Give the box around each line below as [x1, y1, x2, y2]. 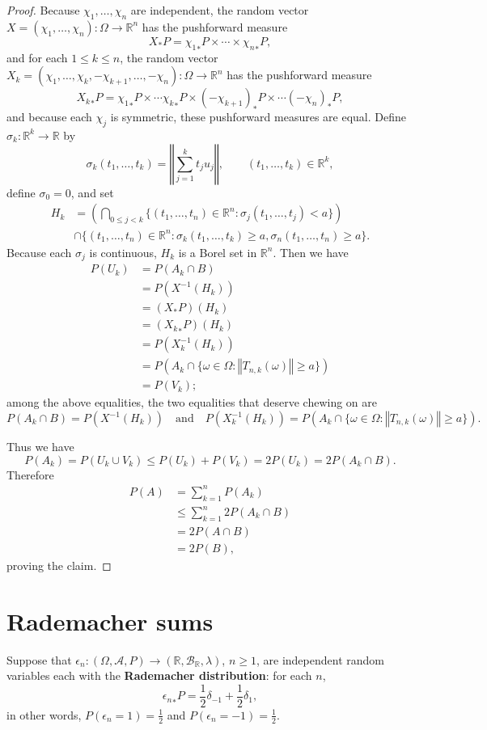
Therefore [6, 466, 54, 483]
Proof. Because [6, 2, 80, 18]
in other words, [6, 706, 82, 723]
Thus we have [6, 438, 74, 454]
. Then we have [273, 243, 349, 260]
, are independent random [256, 651, 384, 668]
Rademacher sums [6, 604, 214, 637]
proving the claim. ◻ [6, 556, 112, 573]
